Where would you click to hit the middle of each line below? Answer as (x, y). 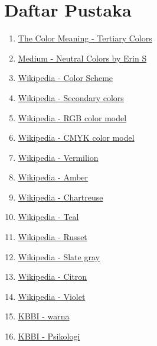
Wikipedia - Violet (52, 296)
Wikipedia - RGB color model (72, 117)
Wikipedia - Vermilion (58, 157)
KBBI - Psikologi (49, 336)
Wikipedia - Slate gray (59, 256)
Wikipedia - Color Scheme (66, 78)
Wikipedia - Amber (53, 177)
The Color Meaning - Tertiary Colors (85, 38)
